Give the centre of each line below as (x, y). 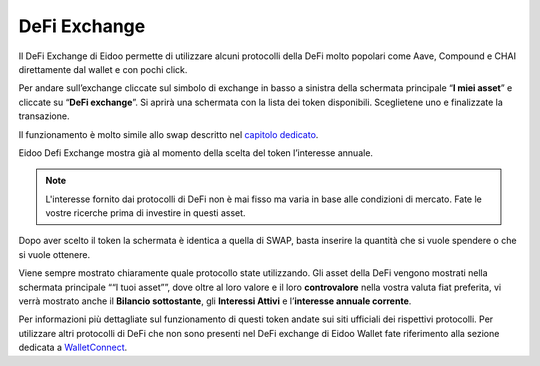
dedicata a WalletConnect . (73, 347)
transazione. (44, 116)
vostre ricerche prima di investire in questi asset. (145, 213)
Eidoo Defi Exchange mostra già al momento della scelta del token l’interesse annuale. (196, 152)
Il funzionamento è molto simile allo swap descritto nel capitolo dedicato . (168, 134)
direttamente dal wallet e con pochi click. (103, 69)
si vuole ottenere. (54, 254)
